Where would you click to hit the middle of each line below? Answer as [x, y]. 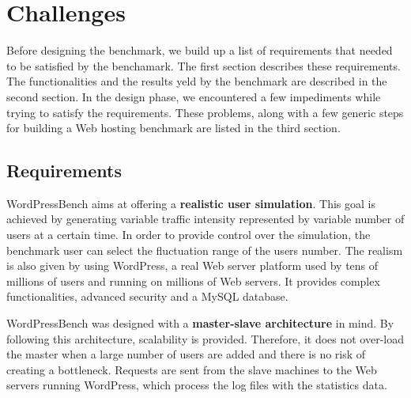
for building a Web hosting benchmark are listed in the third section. [173, 128]
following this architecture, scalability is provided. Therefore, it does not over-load [205, 338]
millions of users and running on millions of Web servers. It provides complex [193, 280]
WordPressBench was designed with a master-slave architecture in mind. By [200, 323]
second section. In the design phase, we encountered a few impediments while [194, 96]
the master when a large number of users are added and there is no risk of [186, 354]
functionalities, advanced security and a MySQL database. [147, 296]
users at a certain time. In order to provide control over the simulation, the [189, 235]
